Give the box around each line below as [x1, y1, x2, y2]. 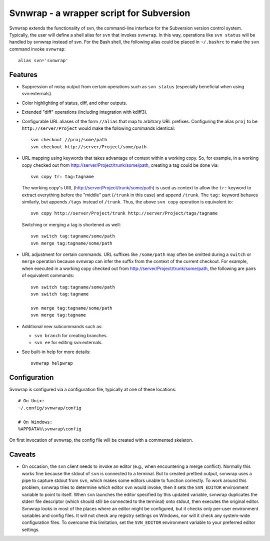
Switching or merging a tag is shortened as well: [21, 221, 121, 227]
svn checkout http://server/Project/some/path [30, 144, 147, 150]
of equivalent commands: [21, 273, 74, 279]
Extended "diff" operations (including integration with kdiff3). [21, 109, 147, 115]
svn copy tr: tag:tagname [30, 173, 94, 179]
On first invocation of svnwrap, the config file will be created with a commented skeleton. [9, 437, 193, 443]
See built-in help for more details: [21, 349, 91, 355]
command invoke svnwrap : [9, 46, 66, 52]
